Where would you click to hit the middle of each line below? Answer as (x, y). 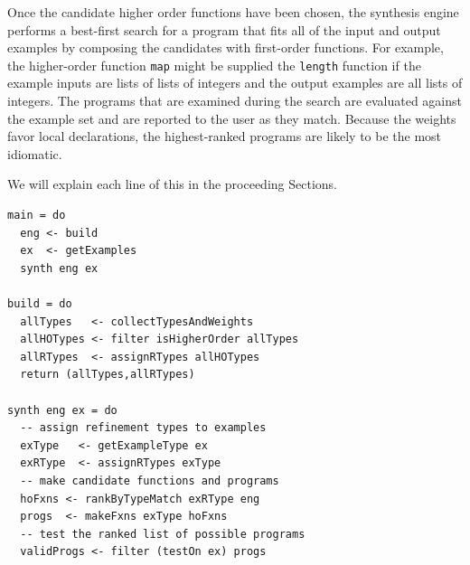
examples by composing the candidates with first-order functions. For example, (226, 47)
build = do (40, 303)
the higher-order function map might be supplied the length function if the (214, 65)
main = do (37, 215)
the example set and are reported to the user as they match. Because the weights (232, 118)
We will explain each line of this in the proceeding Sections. (172, 184)
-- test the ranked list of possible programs (163, 534)
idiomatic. (35, 153)
